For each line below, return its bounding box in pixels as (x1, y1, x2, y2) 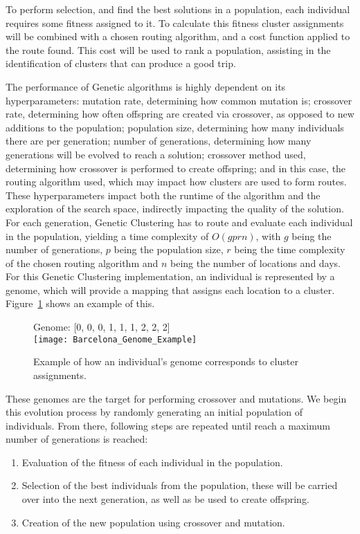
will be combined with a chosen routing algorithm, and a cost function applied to (6, 29, 350, 44)
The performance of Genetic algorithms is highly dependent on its (6, 79, 286, 93)
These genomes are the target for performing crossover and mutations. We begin (6, 391, 347, 405)
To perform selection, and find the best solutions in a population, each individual (6, 2, 350, 16)
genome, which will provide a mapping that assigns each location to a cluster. (6, 282, 335, 297)
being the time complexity (234, 242, 345, 257)
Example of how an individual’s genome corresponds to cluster (33, 354, 298, 369)
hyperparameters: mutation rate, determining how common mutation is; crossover (6, 93, 352, 107)
